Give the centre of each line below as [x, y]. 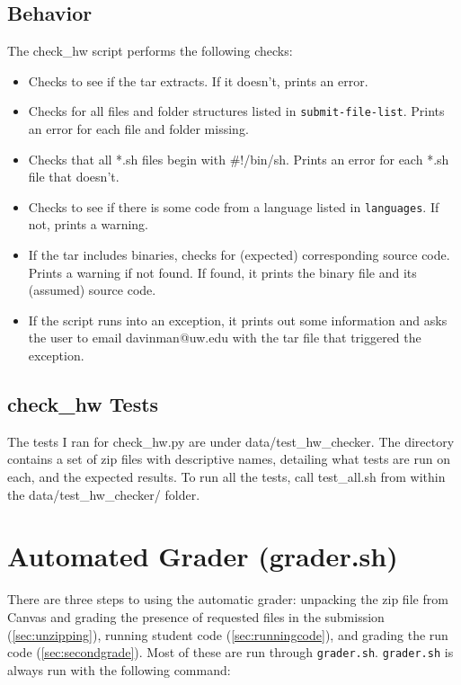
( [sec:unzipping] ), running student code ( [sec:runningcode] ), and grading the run [228, 634]
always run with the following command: [119, 669]
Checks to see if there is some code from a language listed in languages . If [234, 206]
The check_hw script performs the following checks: [150, 51]
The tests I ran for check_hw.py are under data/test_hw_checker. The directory [231, 441]
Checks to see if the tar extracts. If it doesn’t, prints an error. [198, 80]
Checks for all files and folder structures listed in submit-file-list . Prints [236, 111]
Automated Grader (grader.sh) [203, 556]
